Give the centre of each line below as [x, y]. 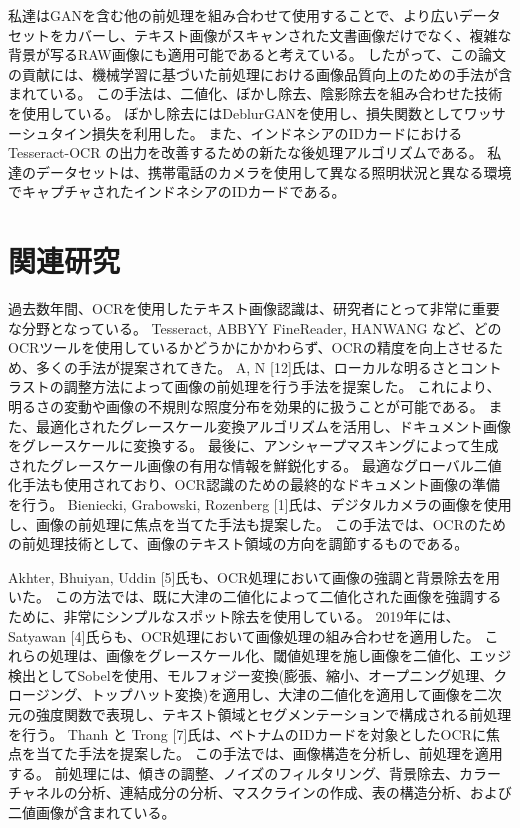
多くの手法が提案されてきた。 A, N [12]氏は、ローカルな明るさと [247, 366]
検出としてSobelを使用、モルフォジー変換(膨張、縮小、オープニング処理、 [251, 674]
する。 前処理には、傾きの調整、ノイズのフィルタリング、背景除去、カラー [254, 772]
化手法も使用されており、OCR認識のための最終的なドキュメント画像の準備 [254, 484]
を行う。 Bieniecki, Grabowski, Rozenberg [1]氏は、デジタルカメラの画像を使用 [260, 504]
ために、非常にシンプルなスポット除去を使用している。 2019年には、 [234, 615]
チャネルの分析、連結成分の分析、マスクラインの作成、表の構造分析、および [260, 792]
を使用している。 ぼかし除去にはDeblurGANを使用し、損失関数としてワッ [250, 112]
